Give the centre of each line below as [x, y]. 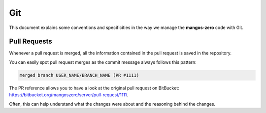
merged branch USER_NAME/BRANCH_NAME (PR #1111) [79, 75]
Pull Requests [31, 42]
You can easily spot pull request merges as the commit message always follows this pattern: [103, 62]
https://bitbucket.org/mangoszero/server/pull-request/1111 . [68, 95]
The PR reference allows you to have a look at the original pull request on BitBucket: [94, 88]
